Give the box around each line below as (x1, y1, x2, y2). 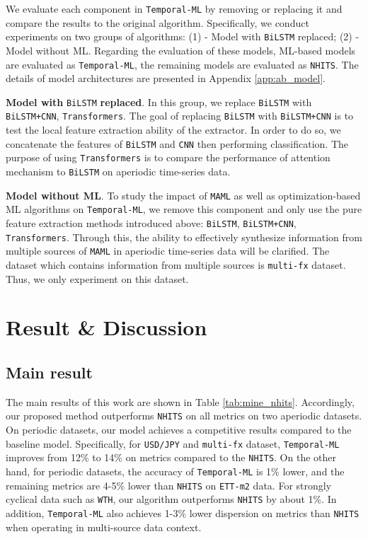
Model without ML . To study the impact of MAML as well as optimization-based (6, 187, 361, 202)
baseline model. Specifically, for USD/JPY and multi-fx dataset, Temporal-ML (6, 436, 340, 451)
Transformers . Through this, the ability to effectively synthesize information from (6, 229, 362, 244)
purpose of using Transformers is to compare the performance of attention (6, 150, 330, 165)
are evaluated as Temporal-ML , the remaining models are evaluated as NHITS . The (6, 57, 359, 71)
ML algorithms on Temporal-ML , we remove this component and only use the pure (6, 202, 362, 216)
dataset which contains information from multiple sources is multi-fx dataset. (6, 257, 346, 272)
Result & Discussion (6, 313, 207, 342)
